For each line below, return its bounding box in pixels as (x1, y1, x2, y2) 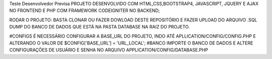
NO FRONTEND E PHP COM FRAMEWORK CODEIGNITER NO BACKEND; (9, 7, 160, 13)
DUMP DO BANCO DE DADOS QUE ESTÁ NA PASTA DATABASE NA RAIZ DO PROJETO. (9, 24, 190, 30)
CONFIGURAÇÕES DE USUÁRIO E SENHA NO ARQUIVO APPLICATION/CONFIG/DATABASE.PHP (9, 47, 209, 53)
